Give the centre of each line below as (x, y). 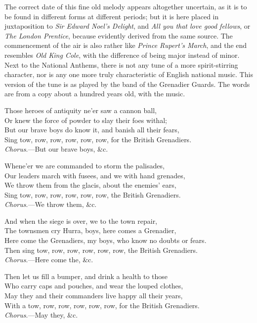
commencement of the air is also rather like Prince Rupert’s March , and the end (126, 45)
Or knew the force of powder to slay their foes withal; (86, 120)
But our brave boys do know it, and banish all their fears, (92, 130)
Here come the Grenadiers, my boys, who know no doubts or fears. (106, 240)
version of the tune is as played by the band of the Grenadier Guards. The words (127, 84)
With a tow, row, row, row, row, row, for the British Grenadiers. (102, 305)
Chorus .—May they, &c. (41, 315)
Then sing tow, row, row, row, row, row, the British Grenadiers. (101, 250)
